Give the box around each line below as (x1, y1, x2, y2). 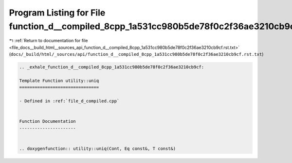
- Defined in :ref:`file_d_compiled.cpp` (19, 98, 120, 104)
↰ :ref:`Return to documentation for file (9, 38, 88, 44)
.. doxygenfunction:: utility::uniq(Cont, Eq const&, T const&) (19, 146, 176, 151)
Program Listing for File (9, 7, 106, 18)
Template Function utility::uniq (19, 78, 99, 83)
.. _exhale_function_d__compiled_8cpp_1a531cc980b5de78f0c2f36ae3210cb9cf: (19, 65, 204, 70)
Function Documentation (19, 119, 76, 124)
